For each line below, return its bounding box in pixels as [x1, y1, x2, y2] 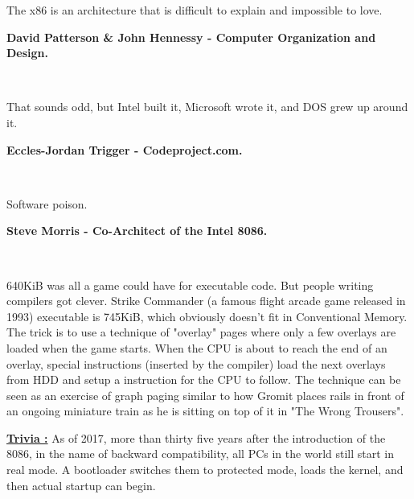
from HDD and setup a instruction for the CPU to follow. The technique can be [6, 371, 401, 388]
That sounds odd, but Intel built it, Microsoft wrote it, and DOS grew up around [6, 98, 408, 115]
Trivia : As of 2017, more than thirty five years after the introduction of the [6, 429, 386, 446]
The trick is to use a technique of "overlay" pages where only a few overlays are [6, 324, 396, 340]
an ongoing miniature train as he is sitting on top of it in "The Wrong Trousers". [6, 402, 404, 419]
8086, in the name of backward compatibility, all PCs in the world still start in [6, 445, 395, 462]
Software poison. [6, 195, 88, 212]
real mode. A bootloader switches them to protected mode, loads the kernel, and [6, 461, 404, 478]
